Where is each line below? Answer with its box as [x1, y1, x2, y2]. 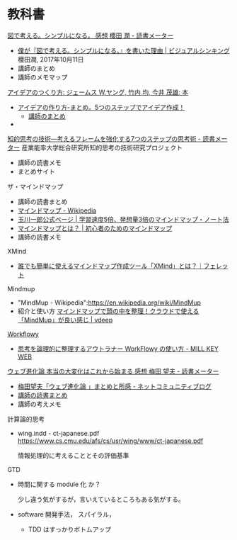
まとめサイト [17, 167, 55, 176]
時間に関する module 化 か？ [17, 480, 101, 488]
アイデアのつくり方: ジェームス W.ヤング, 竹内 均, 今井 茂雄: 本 [7, 88, 189, 96]
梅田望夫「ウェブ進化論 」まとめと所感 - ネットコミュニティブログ [17, 382, 212, 390]
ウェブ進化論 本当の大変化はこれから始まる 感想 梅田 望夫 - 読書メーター [7, 366, 219, 376]
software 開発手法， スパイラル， [17, 510, 115, 518]
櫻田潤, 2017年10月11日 [17, 55, 84, 64]
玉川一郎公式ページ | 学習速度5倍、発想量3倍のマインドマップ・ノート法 [17, 215, 229, 223]
